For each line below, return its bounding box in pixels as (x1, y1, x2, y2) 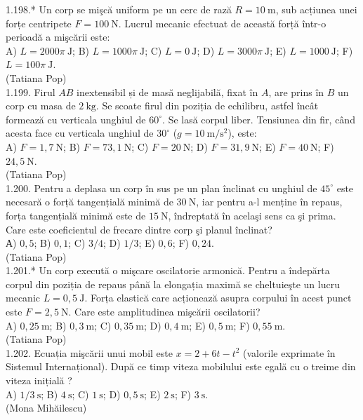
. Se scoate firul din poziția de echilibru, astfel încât (95, 98, 319, 113)
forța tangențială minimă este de (6, 208, 146, 222)
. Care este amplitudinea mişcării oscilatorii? (68, 304, 260, 319)
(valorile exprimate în (243, 345, 336, 360)
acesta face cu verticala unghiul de (6, 126, 154, 140)
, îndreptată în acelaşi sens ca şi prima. (168, 208, 336, 222)
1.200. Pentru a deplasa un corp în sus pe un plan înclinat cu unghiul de (6, 180, 317, 195)
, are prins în (268, 84, 324, 99)
